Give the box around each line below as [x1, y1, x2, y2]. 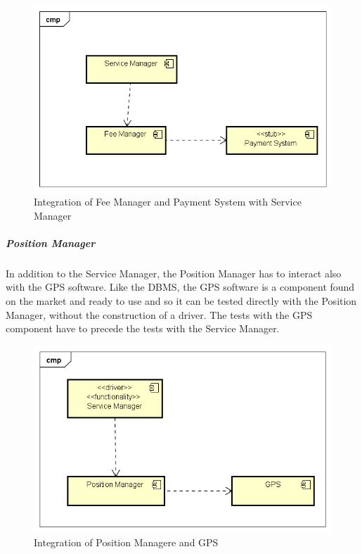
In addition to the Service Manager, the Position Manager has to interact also [6, 265, 342, 280]
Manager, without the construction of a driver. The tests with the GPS [6, 307, 313, 322]
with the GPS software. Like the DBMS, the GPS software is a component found [6, 279, 355, 294]
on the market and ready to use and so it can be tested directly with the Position [6, 294, 357, 308]
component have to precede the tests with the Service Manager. [6, 321, 280, 336]
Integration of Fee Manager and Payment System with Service [34, 194, 302, 209]
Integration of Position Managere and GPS [34, 535, 219, 550]
